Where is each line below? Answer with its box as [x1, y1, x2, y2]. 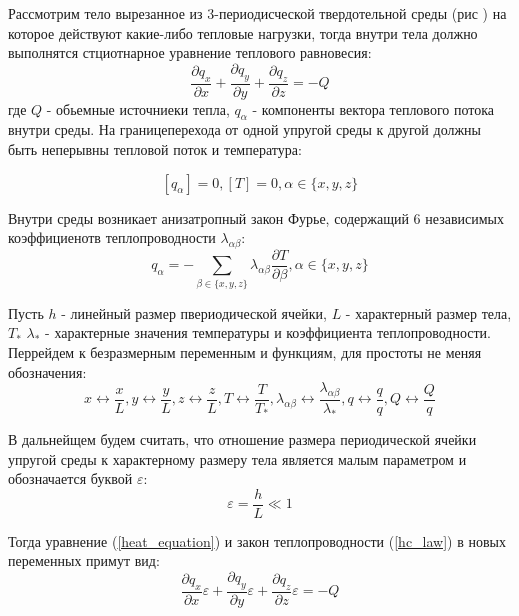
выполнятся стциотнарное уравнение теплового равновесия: [8, 42, 372, 63]
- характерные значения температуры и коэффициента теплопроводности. [45, 322, 491, 343]
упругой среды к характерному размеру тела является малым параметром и [8, 448, 467, 469]
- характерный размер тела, [345, 302, 512, 323]
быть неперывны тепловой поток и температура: [8, 139, 302, 159]
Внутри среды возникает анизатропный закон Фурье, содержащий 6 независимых [8, 207, 504, 228]
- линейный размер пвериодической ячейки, [61, 302, 327, 323]
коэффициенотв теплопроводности [8, 227, 216, 248]
